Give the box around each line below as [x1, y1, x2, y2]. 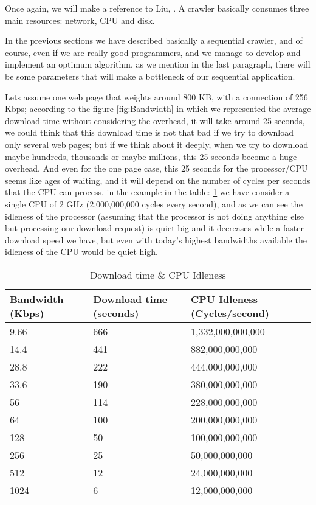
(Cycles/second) [190, 305, 269, 320]
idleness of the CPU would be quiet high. [5, 245, 158, 258]
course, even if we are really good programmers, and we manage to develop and [5, 46, 301, 58]
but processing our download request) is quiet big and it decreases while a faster [5, 221, 304, 234]
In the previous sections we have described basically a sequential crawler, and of [5, 34, 303, 47]
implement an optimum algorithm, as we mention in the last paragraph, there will [5, 58, 311, 71]
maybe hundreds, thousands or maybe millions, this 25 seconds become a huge [5, 150, 297, 162]
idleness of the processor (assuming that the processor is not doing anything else [5, 209, 304, 222]
